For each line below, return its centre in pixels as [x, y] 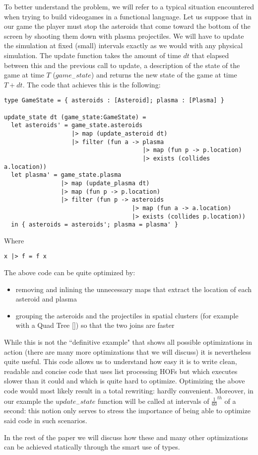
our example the [29, 401]
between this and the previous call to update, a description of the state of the [122, 65]
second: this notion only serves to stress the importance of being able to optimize [127, 411]
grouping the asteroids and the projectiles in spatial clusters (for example [127, 315]
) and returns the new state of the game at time [164, 75]
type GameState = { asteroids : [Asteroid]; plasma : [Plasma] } [114, 101]
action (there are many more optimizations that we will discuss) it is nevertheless [128, 351]
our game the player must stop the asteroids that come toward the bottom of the [127, 26]
